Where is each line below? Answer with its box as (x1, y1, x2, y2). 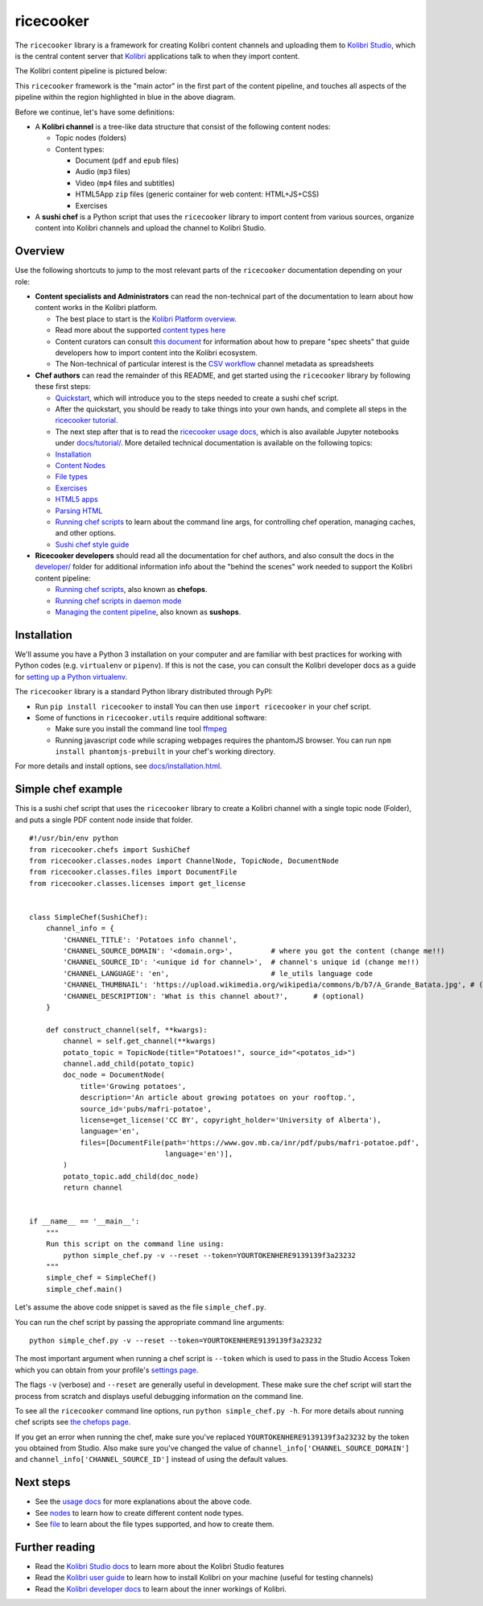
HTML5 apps (55, 495, 98, 504)
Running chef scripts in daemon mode (55, 596, 182, 606)
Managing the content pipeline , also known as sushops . (55, 607, 242, 617)
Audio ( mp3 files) (75, 167, 131, 176)
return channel (63, 1183, 123, 1192)
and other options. (55, 528, 117, 538)
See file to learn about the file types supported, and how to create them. (35, 1519, 275, 1529)
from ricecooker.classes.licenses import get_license (29, 879, 246, 888)
